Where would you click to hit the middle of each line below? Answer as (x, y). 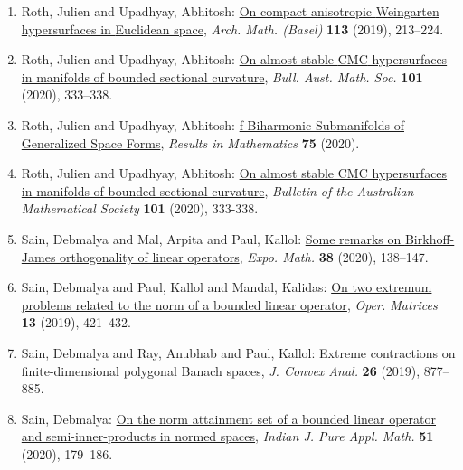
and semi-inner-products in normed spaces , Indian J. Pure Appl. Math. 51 (227, 436)
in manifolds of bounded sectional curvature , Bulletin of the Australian (217, 190)
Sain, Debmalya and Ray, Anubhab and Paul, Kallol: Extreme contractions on (238, 352)
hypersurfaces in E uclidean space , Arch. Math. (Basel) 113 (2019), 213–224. (232, 28)
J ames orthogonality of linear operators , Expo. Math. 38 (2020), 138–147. (225, 256)
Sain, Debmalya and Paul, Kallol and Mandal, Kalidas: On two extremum (227, 287)
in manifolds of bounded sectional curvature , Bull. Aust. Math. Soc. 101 (222, 76)
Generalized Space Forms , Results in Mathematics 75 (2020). (190, 142)
